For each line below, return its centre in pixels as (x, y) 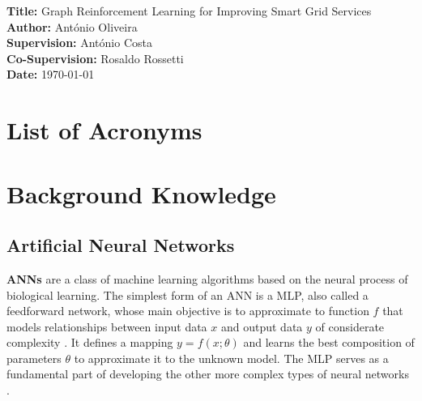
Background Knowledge (141, 193)
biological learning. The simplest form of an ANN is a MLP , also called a (188, 294)
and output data (262, 326)
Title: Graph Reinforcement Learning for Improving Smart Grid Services (189, 11)
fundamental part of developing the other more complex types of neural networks (208, 374)
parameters (34, 358)
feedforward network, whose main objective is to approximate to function (188, 311)
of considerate (350, 326)
